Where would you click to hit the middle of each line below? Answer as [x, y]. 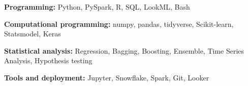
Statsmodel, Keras [33, 34]
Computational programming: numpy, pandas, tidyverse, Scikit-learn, [119, 24]
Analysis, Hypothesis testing [48, 60]
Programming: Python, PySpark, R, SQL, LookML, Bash [97, 7]
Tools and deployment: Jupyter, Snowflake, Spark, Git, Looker [107, 77]
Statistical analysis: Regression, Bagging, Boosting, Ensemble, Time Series [124, 50]
